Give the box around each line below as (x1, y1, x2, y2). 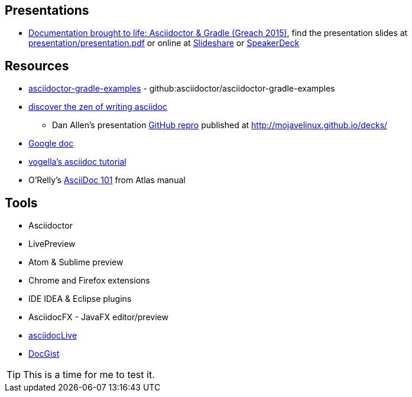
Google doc (28, 138, 74, 149)
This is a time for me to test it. (23, 369, 155, 381)
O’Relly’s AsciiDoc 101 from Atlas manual (28, 175, 186, 186)
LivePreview (28, 239, 76, 249)
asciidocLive (28, 330, 77, 341)
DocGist (28, 349, 60, 359)
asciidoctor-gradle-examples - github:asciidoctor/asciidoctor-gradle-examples (28, 83, 335, 94)
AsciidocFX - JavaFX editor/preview (28, 312, 168, 323)
